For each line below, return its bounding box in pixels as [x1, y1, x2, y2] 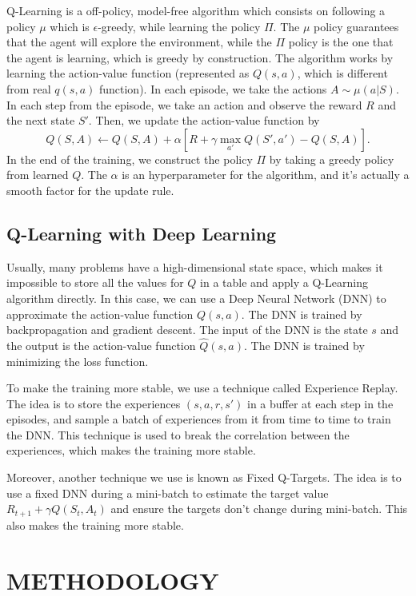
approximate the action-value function [6, 305, 194, 322]
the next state [6, 112, 75, 129]
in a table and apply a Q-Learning [200, 274, 368, 291]
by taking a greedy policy [269, 150, 394, 167]
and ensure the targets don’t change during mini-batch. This [110, 500, 408, 517]
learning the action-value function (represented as [6, 65, 250, 81]
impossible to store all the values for [6, 274, 184, 291]
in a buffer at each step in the [247, 395, 394, 411]
